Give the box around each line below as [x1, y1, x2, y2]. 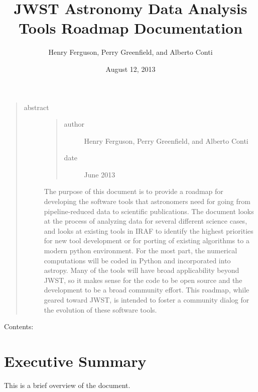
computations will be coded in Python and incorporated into [44, 255, 231, 265]
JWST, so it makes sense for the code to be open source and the [44, 274, 242, 285]
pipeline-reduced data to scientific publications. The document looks [44, 206, 254, 216]
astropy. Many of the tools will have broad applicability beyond [44, 265, 239, 275]
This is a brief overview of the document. [4, 379, 131, 390]
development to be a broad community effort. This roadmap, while [44, 284, 249, 295]
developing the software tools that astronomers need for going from [44, 196, 250, 207]
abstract [24, 102, 49, 112]
